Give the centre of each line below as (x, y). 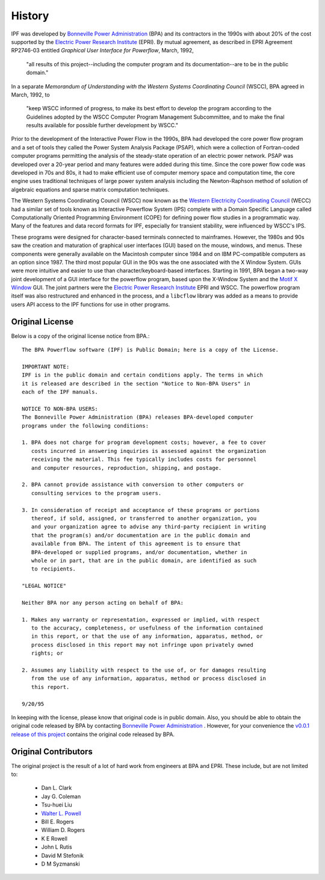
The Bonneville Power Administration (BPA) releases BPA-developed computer (138, 417)
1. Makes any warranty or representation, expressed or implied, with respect (141, 619)
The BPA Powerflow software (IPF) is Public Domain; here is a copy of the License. (150, 350)
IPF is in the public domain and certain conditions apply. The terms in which (142, 375)
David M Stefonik (63, 855)
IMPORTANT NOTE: (46, 367)
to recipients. (54, 569)
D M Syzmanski (61, 864)
